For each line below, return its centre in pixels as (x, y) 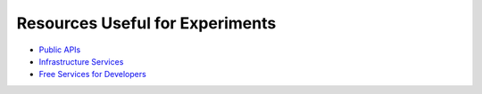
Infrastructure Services (81, 61)
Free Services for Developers (92, 74)
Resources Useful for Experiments (146, 23)
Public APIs (60, 50)
